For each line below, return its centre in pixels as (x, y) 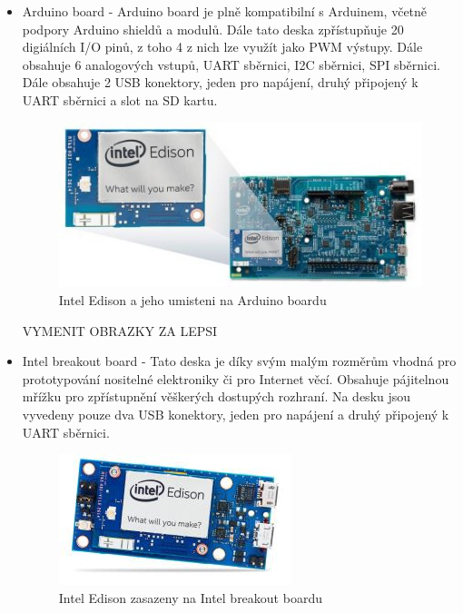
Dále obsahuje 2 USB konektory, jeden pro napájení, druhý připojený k (220, 82)
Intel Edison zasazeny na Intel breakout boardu (190, 597)
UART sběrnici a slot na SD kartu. (120, 99)
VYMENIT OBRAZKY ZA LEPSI (120, 330)
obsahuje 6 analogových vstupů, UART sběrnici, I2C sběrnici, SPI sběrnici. (231, 64)
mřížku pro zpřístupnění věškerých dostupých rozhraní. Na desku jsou (217, 396)
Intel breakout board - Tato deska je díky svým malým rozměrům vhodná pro (239, 361)
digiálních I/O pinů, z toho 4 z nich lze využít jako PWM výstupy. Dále (222, 47)
